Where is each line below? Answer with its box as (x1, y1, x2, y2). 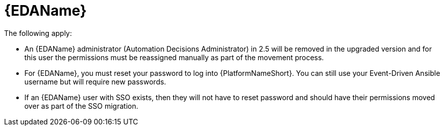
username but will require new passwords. (24, 77, 166, 86)
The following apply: (4, 28, 72, 37)
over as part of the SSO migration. (24, 101, 138, 110)
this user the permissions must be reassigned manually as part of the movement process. (24, 53, 324, 62)
